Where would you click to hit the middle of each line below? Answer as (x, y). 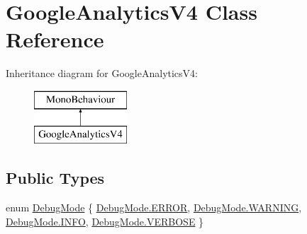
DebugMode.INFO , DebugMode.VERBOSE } (105, 221)
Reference (55, 39)
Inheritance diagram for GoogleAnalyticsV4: (102, 73)
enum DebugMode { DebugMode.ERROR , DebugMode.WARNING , (154, 207)
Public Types (55, 178)
